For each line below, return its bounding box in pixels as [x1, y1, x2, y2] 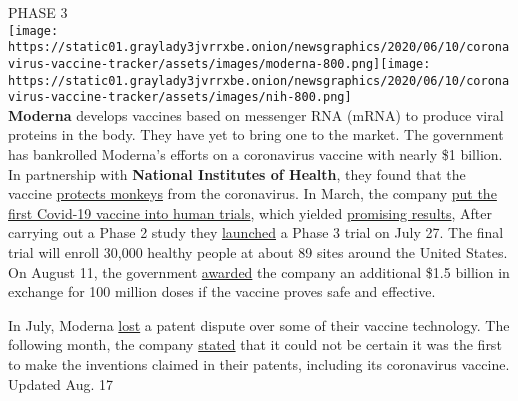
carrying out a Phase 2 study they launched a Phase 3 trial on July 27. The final [8, 222, 504, 243]
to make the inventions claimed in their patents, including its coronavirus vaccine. [8, 354, 510, 374]
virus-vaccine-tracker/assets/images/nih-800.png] [8, 90, 352, 105]
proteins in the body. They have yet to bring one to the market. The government [8, 124, 504, 145]
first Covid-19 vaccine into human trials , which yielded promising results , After [8, 202, 493, 223]
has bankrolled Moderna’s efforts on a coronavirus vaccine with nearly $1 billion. [8, 144, 503, 165]
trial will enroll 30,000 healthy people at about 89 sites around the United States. [8, 242, 508, 263]
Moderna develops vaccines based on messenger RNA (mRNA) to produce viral [8, 104, 504, 125]
